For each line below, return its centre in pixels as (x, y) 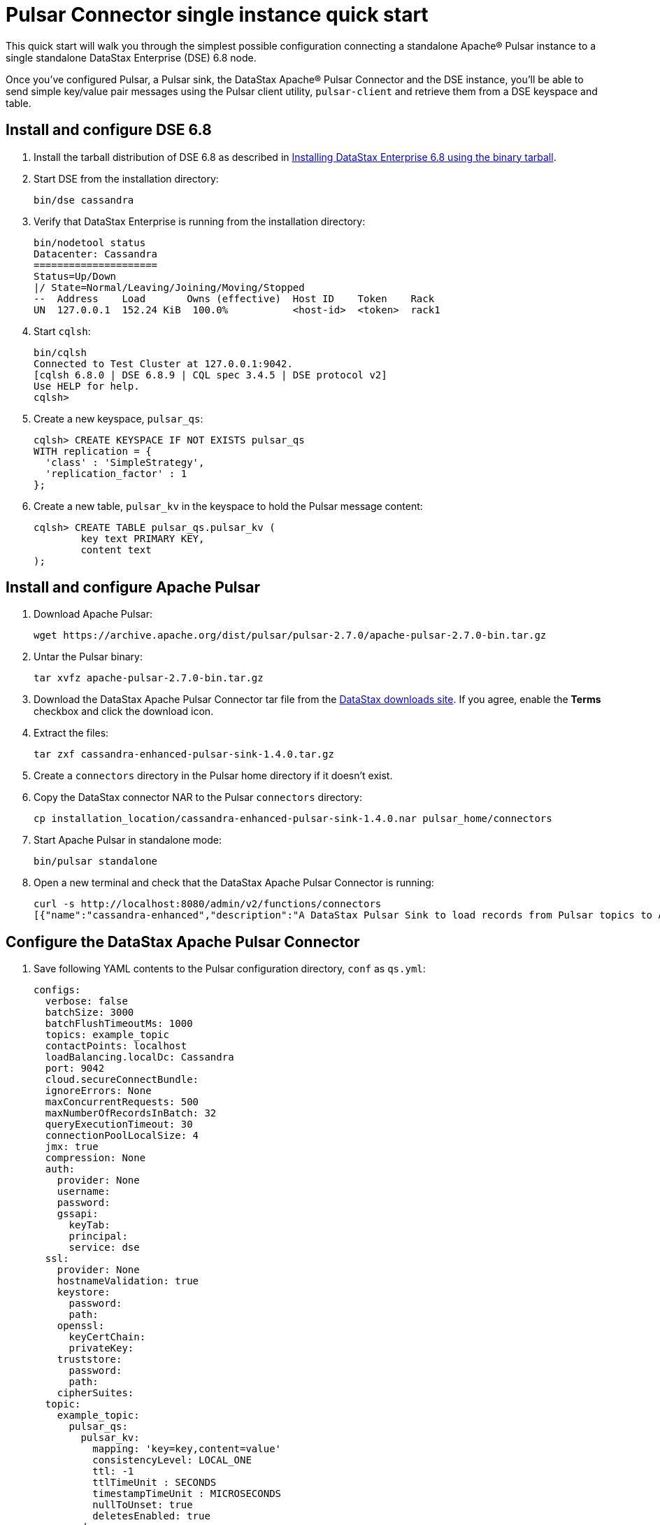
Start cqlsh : (62, 331)
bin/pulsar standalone (96, 861)
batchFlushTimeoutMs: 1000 (119, 1024)
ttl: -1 (113, 1471)
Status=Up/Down (75, 276)
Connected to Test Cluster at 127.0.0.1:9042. (163, 363)
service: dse (104, 1248)
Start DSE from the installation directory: (126, 178)
